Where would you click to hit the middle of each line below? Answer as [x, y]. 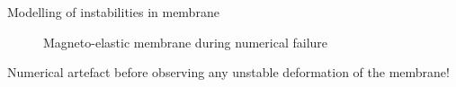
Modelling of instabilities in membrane [113, 12]
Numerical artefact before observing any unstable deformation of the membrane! [228, 72]
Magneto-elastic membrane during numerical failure [186, 42]
